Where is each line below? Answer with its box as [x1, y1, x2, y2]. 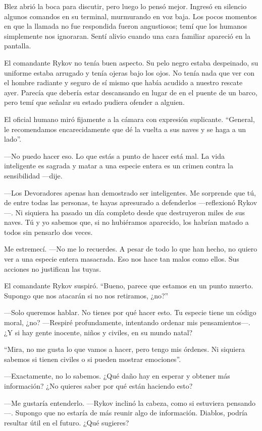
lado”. [4, 134, 22, 144]
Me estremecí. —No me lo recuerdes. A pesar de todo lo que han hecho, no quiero [4, 243, 257, 254]
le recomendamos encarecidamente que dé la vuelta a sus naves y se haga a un [4, 124, 246, 134]
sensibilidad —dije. [4, 170, 63, 180]
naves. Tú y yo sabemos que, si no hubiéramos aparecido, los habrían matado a [4, 217, 249, 227]
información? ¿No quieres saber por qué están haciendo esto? [4, 381, 193, 391]
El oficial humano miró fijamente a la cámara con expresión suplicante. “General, [4, 113, 255, 124]
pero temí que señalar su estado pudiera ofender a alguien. [4, 97, 185, 107]
